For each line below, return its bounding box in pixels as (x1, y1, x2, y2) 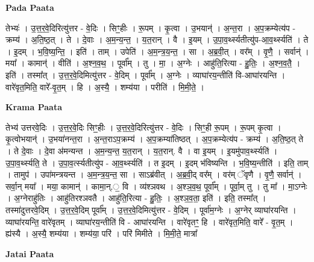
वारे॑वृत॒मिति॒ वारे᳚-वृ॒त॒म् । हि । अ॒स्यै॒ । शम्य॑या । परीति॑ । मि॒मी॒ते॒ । (5, 80, 204, 93)
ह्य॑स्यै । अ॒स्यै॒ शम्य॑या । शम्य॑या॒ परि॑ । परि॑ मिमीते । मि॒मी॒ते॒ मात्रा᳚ (5, 227, 197, 240)
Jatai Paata (5, 247, 54, 260)
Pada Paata (5, 1, 54, 13)
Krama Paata (5, 101, 62, 113)
